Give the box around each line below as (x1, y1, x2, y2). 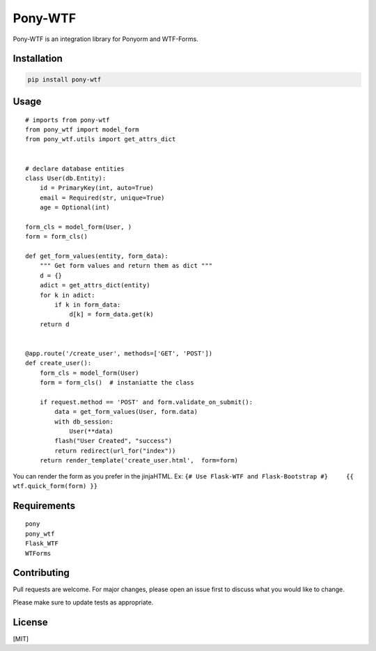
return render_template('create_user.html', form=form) (39, 456, 238, 465)
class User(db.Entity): (25, 174, 107, 182)
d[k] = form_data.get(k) (69, 310, 155, 319)
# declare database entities (25, 164, 125, 172)
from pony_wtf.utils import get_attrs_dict (25, 136, 176, 143)
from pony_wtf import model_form (25, 125, 139, 134)
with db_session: (54, 417, 114, 426)
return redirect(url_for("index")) (54, 447, 176, 455)
